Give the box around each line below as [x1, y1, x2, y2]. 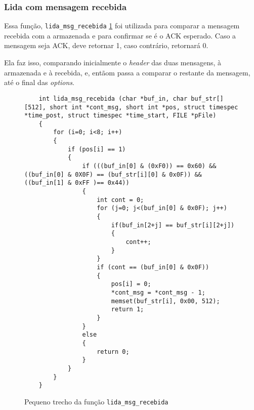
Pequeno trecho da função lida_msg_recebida [24, 396, 168, 406]
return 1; [111, 306, 144, 313]
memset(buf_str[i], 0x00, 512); [111, 297, 220, 305]
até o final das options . [4, 77, 74, 88]
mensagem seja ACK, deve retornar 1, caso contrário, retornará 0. [4, 40, 208, 51]
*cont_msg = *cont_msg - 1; [111, 289, 205, 296]
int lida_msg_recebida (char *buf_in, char [38, 95, 188, 102]
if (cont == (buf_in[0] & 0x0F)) [97, 263, 209, 271]
